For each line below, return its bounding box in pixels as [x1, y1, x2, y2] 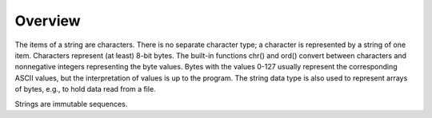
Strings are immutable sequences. [14, 99, 128, 108]
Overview [14, 12, 81, 29]
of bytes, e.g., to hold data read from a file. [14, 85, 156, 94]
